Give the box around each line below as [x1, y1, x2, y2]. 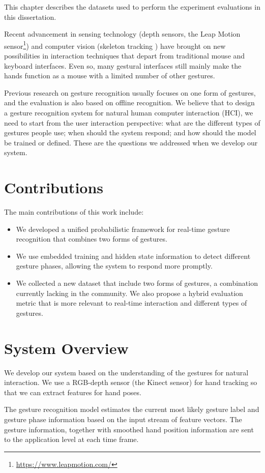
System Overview [4, 337, 129, 358]
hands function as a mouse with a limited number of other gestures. [4, 70, 215, 81]
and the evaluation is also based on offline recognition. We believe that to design [4, 97, 255, 108]
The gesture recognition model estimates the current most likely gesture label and [4, 404, 259, 415]
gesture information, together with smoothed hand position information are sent [4, 424, 254, 434]
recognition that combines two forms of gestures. [16, 233, 167, 244]
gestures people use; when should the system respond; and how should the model [4, 127, 256, 138]
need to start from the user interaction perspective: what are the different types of [4, 117, 260, 128]
